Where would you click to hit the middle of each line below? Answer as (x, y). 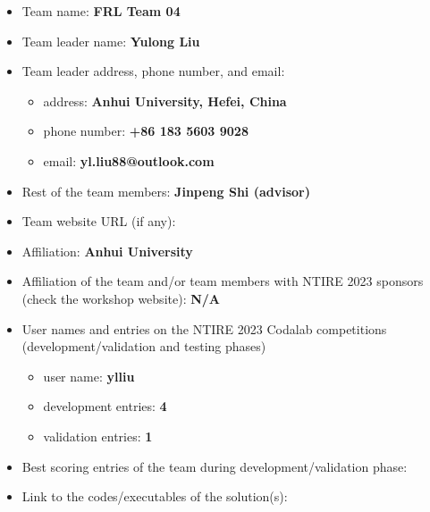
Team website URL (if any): (99, 221)
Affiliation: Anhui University (107, 251)
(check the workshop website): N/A (121, 298)
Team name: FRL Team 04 (101, 11)
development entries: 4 (105, 406)
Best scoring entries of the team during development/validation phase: (215, 466)
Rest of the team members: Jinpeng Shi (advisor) (166, 191)
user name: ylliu (89, 376)
